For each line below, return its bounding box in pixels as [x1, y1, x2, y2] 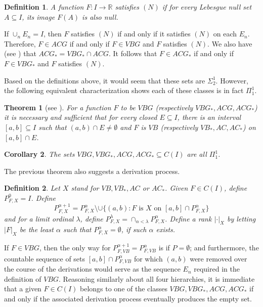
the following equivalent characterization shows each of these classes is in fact [4, 85, 244, 96]
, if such [121, 224, 147, 235]
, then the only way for [39, 242, 111, 253]
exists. [156, 224, 176, 235]
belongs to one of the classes [79, 283, 167, 294]
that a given [4, 283, 41, 294]
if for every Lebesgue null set [162, 2, 252, 12]
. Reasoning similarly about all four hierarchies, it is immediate [59, 273, 255, 284]
